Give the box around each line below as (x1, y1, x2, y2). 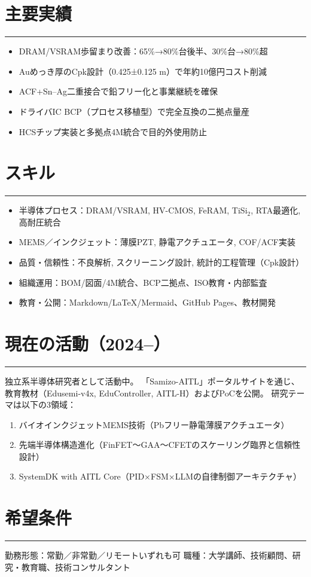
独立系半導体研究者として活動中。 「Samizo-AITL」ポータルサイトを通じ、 (5, 374, 300, 387)
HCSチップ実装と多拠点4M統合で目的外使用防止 (19, 125, 208, 138)
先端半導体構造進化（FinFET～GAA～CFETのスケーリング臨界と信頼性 (19, 438, 301, 451)
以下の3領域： (21, 398, 76, 411)
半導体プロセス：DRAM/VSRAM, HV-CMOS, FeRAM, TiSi (19, 204, 248, 216)
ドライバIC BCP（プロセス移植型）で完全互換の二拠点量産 (19, 105, 249, 117)
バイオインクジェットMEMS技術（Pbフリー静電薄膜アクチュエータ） (19, 418, 289, 431)
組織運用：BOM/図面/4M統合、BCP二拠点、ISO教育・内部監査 (19, 276, 267, 288)
